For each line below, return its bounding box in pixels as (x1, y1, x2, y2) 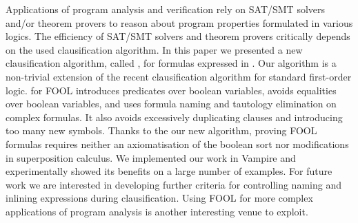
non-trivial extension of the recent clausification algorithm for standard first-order (6, 69, 352, 83)
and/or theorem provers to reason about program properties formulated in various (6, 15, 353, 30)
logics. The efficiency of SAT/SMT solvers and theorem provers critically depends (6, 29, 350, 43)
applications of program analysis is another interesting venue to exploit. (6, 204, 308, 218)
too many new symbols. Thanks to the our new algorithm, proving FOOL (6, 123, 317, 138)
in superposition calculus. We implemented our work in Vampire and (6, 150, 296, 164)
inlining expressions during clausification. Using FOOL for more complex (6, 191, 313, 205)
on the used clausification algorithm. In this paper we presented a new (6, 42, 303, 56)
